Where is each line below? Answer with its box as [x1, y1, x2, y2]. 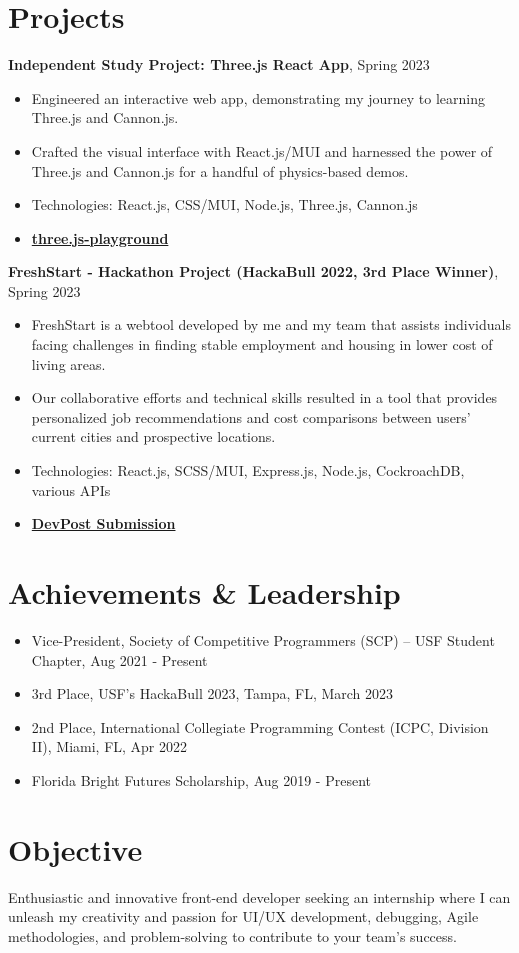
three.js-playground [31, 227, 169, 248]
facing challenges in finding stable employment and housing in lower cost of [31, 334, 493, 355]
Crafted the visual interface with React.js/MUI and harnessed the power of [31, 140, 493, 161]
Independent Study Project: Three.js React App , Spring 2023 [8, 54, 430, 75]
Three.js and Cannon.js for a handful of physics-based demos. [31, 160, 409, 181]
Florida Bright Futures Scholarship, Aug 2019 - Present [31, 769, 371, 790]
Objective [8, 828, 143, 869]
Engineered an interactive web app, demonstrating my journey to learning [31, 87, 485, 108]
